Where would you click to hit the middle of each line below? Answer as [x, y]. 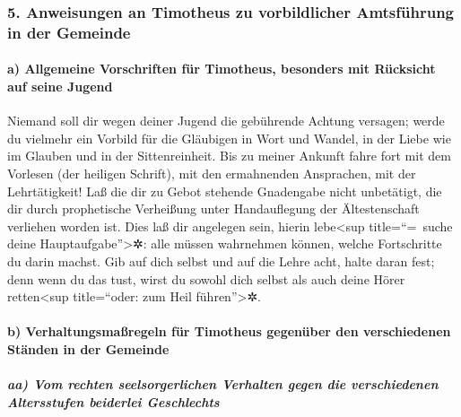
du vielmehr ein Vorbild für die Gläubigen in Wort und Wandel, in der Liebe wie [229, 138]
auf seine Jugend [60, 86]
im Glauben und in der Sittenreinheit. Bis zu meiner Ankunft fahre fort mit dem [229, 156]
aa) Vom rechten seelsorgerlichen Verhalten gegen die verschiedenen [223, 384]
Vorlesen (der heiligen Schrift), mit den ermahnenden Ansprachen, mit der [212, 173]
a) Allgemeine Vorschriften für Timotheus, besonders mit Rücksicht [222, 69]
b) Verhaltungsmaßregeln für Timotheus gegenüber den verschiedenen [229, 331]
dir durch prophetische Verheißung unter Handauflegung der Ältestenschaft [213, 208]
